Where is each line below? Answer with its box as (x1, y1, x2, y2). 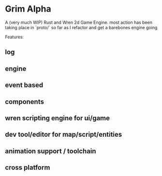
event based (5, 81, 44, 89)
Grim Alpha (5, 3, 52, 15)
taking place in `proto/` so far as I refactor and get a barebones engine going (5, 24, 158, 30)
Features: (5, 34, 24, 40)
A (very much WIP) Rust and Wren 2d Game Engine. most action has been (5, 19, 153, 25)
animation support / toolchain (5, 147, 96, 155)
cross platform (5, 163, 50, 172)
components (5, 97, 44, 106)
